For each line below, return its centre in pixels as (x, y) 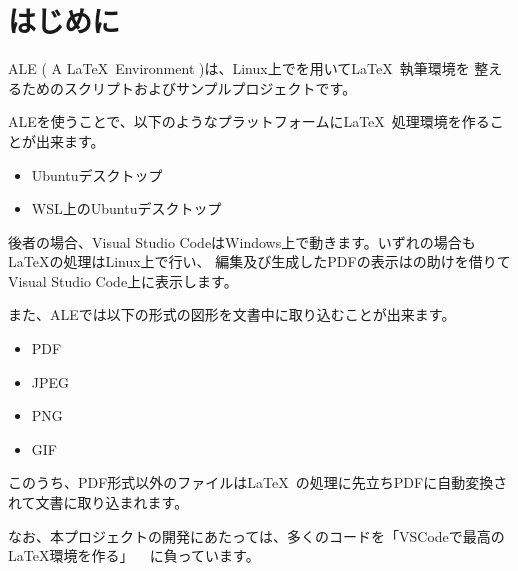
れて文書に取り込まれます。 (98, 502)
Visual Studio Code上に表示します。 (123, 280)
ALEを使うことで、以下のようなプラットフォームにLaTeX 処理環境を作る (249, 121)
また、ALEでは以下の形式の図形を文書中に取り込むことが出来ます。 (232, 314)
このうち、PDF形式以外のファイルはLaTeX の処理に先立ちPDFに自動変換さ (258, 482)
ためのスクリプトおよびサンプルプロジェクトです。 (189, 87)
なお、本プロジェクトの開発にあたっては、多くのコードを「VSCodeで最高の (256, 535)
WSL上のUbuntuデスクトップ (126, 208)
